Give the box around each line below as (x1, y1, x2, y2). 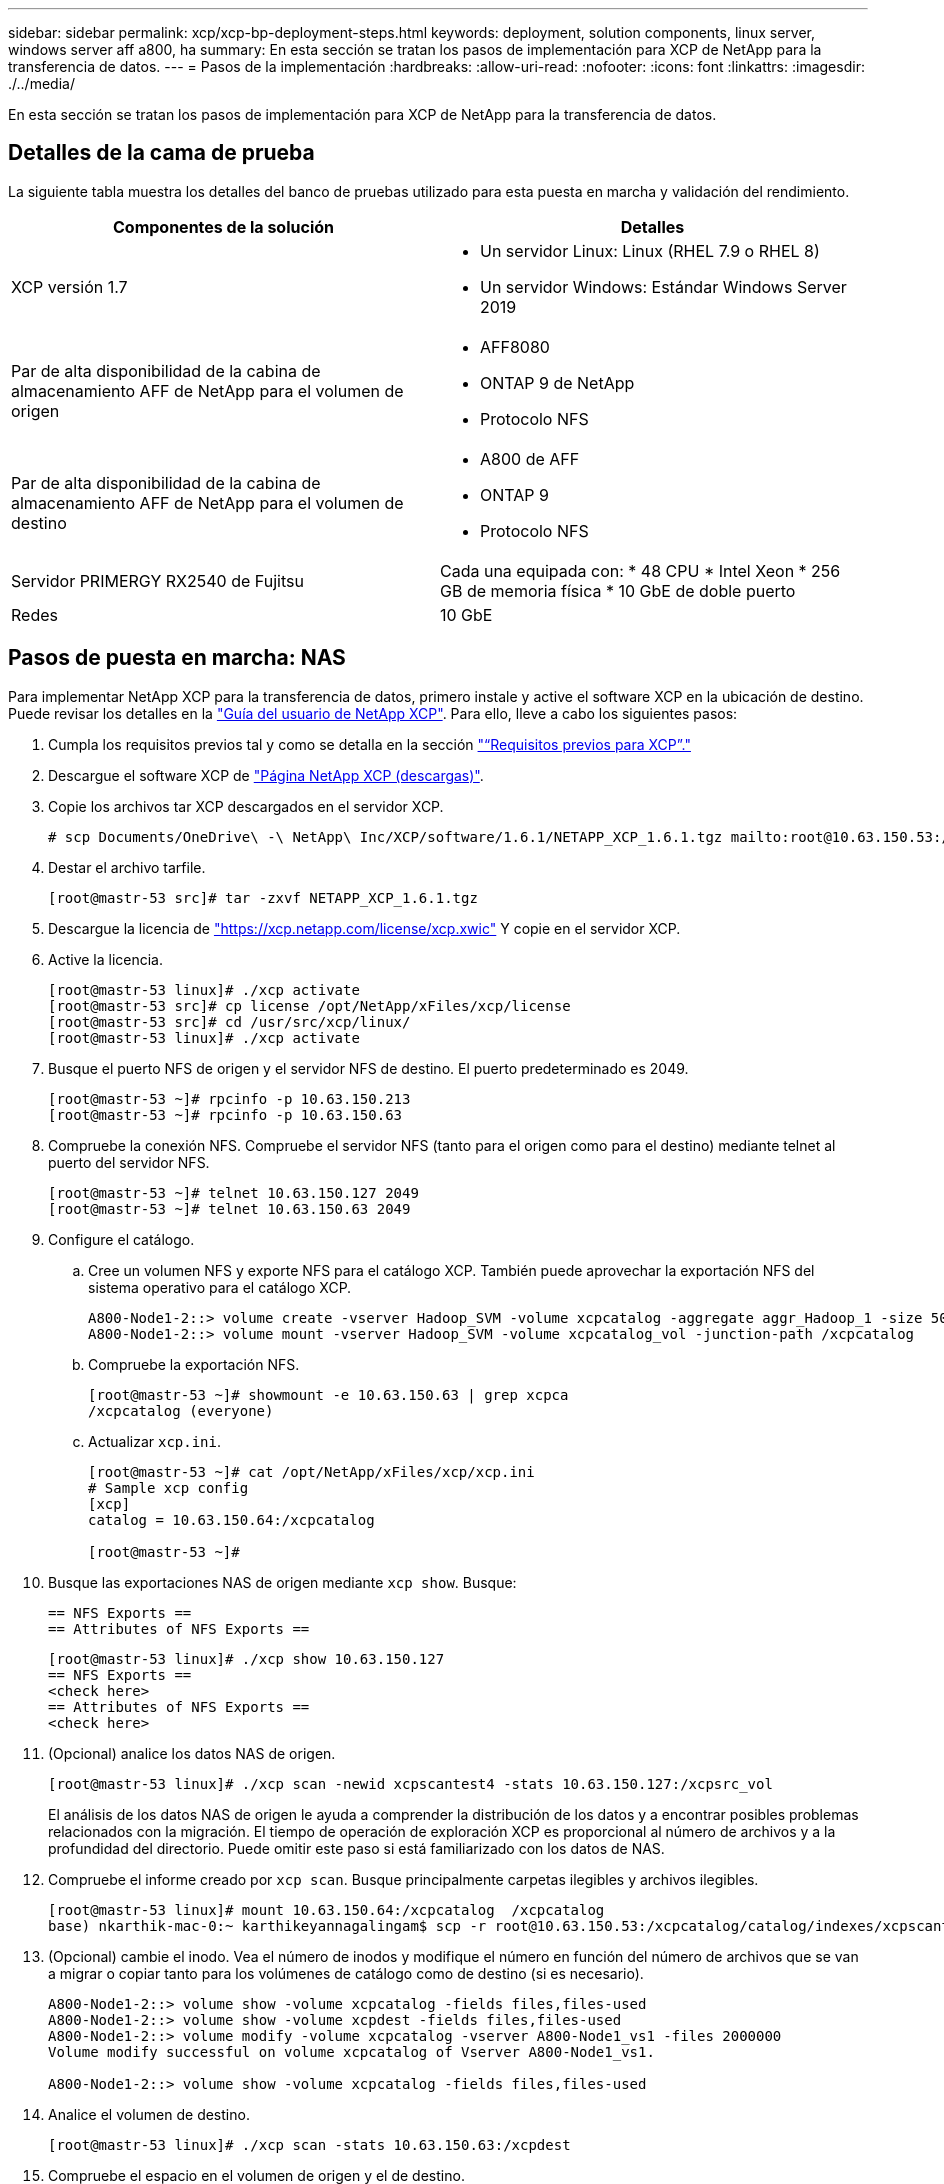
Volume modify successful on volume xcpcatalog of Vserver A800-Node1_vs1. (48, 2043, 655, 2060)
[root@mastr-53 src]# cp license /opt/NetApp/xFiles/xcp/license (48, 997, 571, 1014)
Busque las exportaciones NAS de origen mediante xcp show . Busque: (48, 1573, 517, 1591)
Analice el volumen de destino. (48, 2105, 250, 2123)
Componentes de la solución (113, 216, 334, 237)
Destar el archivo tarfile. (48, 858, 206, 876)
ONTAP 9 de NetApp (480, 372, 635, 393)
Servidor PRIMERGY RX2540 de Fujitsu (11, 570, 304, 591)
